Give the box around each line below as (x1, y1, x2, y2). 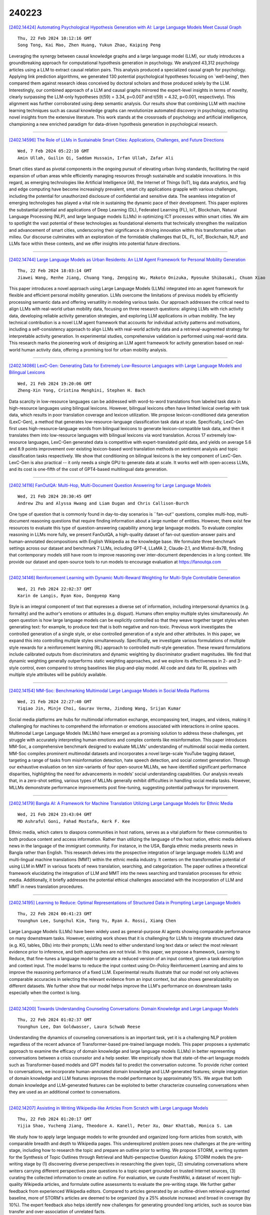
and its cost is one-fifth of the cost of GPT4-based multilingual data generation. (9, 467, 168, 472)
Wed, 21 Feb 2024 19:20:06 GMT (17, 381, 92, 386)
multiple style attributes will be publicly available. (9, 672, 107, 677)
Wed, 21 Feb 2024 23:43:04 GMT (17, 812, 92, 817)
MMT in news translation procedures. (9, 884, 84, 889)
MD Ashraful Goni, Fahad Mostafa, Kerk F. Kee (17, 818, 130, 824)
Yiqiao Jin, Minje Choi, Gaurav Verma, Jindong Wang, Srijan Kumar (17, 706, 181, 712)
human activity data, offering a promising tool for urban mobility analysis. (21, 347, 168, 352)
